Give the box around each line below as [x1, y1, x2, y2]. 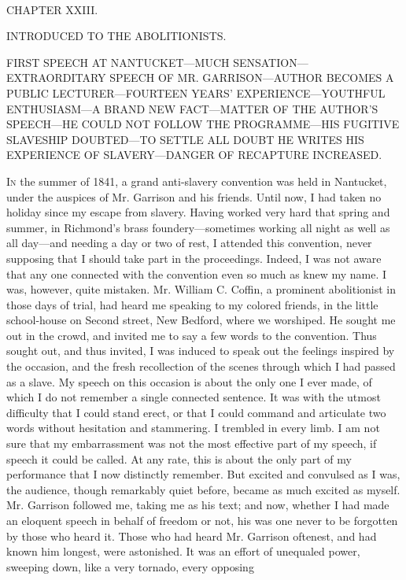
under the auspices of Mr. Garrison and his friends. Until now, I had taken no [6, 188, 382, 205]
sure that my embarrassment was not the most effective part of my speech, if [6, 435, 377, 452]
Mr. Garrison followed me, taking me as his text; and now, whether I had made [6, 497, 389, 513]
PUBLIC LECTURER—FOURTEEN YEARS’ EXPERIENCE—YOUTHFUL [6, 84, 386, 101]
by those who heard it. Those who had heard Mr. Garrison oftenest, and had [6, 527, 377, 544]
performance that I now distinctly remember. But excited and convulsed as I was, [6, 466, 400, 482]
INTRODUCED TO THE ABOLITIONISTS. [6, 28, 227, 44]
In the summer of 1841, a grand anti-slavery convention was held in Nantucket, [6, 172, 387, 189]
